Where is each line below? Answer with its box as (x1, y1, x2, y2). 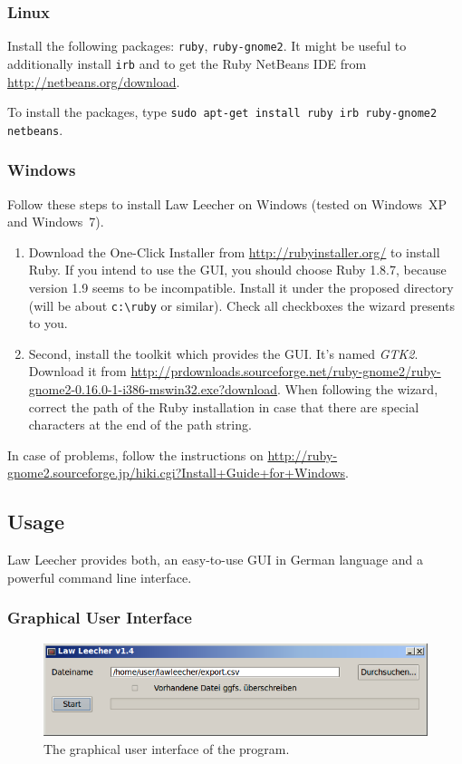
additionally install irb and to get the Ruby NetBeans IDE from (7, 53, 367, 73)
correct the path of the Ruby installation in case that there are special (28, 397, 419, 416)
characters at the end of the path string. (28, 415, 252, 434)
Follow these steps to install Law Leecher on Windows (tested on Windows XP (7, 194, 448, 213)
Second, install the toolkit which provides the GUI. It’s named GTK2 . (28, 343, 419, 363)
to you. (28, 314, 68, 333)
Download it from (28, 362, 127, 381)
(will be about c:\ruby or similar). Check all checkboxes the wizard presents (28, 295, 455, 314)
